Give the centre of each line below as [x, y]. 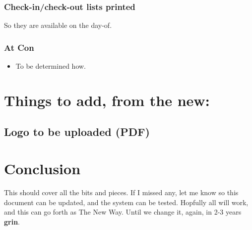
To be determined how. [51, 66]
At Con [19, 47]
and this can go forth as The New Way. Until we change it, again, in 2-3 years [123, 212]
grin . [12, 221]
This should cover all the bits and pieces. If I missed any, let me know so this [121, 192]
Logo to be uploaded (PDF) [77, 132]
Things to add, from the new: [107, 100]
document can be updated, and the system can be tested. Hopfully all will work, [126, 202]
